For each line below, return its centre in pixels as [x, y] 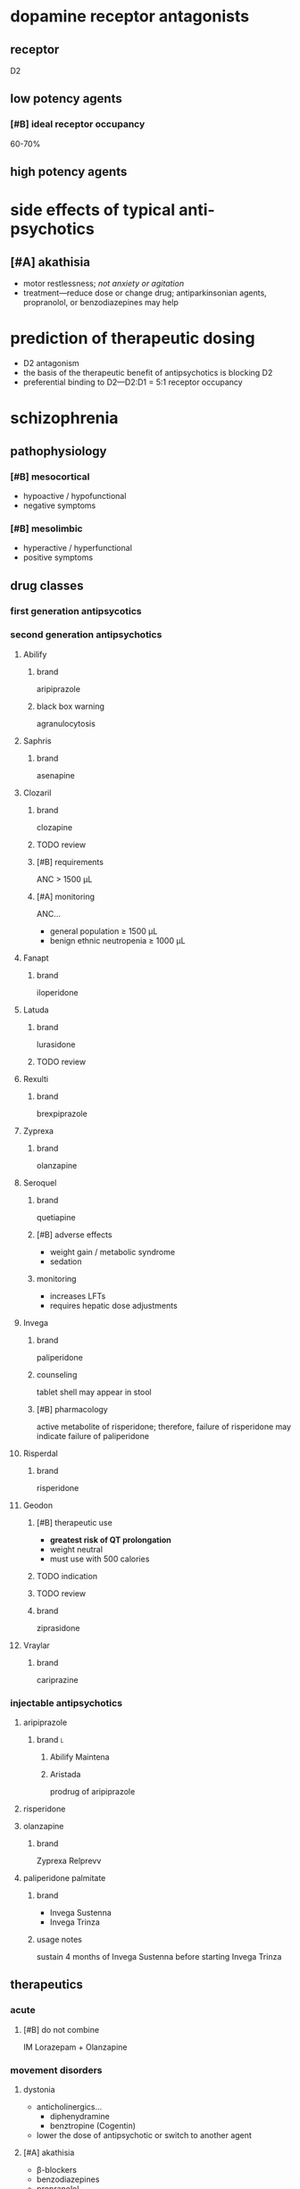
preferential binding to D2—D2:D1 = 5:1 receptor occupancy [133, 382]
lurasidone [56, 1044]
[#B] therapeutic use [74, 1522]
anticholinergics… [69, 2107]
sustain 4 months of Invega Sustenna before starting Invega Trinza [159, 1957]
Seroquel [40, 1182]
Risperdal [41, 1453]
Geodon [38, 1505]
